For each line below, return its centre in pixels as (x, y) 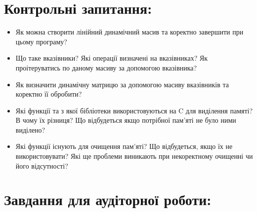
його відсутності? (42, 165)
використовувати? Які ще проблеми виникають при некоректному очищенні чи (134, 156)
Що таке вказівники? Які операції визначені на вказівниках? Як (112, 58)
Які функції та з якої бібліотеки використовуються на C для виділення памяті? (134, 110)
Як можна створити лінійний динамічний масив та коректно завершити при (129, 32)
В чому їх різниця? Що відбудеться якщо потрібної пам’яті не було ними (126, 120)
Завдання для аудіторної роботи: (108, 199)
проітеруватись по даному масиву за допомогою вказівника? (106, 67)
